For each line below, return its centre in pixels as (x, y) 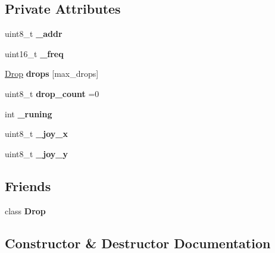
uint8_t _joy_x (36, 134)
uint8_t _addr (34, 34)
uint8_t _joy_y (36, 153)
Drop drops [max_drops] (52, 74)
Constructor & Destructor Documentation (138, 243)
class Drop (25, 210)
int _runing (29, 113)
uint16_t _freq (34, 53)
